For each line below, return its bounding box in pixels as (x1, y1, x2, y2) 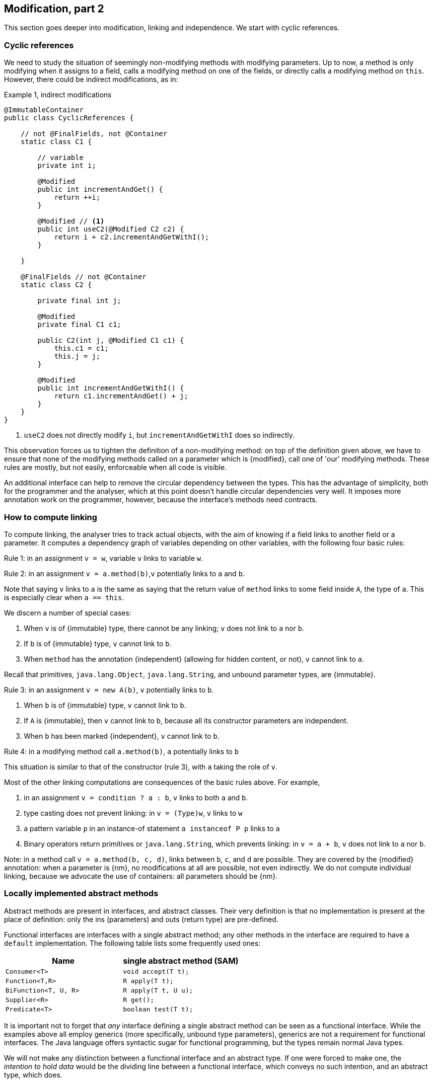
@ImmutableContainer (4, 106, 84, 114)
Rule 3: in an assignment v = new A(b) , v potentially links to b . (4, 685, 214, 694)
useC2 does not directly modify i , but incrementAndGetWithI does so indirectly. (24, 431, 294, 440)
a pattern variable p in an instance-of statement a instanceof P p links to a (24, 824, 280, 833)
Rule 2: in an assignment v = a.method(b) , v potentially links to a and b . (4, 569, 245, 578)
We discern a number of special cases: (4, 608, 132, 617)
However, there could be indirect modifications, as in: (4, 75, 178, 84)
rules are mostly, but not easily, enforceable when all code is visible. (4, 463, 227, 472)
